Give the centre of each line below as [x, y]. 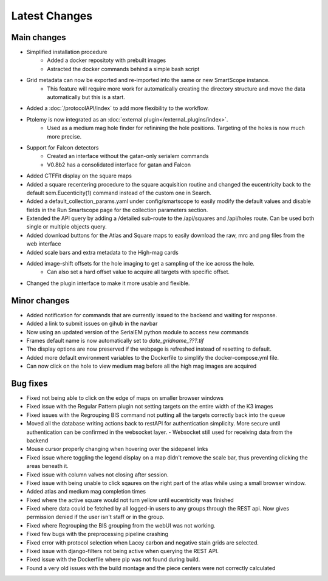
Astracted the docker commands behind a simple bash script [123, 69]
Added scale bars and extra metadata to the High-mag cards [102, 252]
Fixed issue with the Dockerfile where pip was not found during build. [113, 560]
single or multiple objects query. [67, 227]
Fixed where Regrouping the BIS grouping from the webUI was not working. [121, 525]
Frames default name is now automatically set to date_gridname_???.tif [115, 340]
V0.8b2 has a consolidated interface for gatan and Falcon [119, 165]
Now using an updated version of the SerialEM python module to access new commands [138, 332]
